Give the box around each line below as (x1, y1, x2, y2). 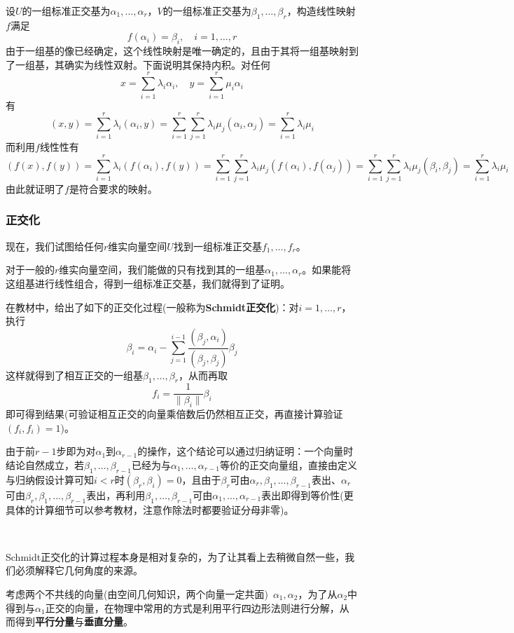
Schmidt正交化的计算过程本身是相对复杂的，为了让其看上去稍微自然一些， (6, 549, 345, 564)
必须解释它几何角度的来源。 (15, 563, 143, 578)
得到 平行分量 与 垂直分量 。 (15, 614, 133, 629)
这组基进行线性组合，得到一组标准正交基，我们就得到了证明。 (6, 275, 290, 290)
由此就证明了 (6, 181, 64, 196)
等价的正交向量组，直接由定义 (219, 458, 357, 472)
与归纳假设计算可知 (6, 472, 94, 486)
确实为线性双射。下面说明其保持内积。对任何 (64, 57, 270, 72)
